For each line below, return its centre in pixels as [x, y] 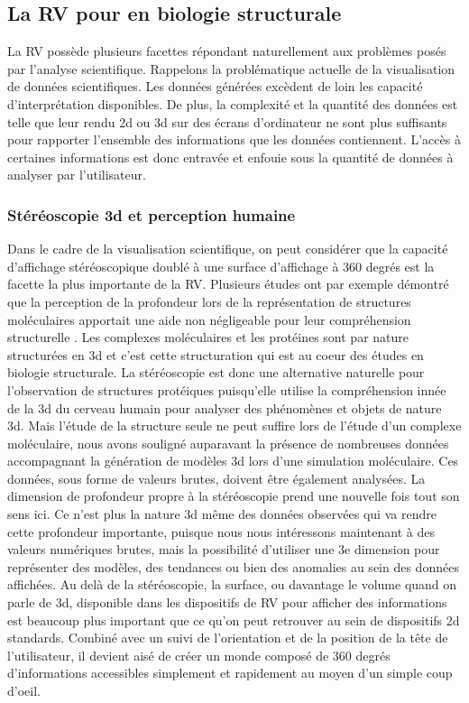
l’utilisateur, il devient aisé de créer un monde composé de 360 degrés [199, 655]
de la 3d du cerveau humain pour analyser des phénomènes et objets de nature [225, 407]
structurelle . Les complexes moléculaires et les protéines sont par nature [208, 337]
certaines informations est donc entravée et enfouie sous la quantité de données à [230, 157]
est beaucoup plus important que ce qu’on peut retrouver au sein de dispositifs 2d [234, 620]
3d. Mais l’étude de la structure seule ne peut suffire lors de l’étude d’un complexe [234, 425]
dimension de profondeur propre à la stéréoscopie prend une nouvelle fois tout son [234, 496]
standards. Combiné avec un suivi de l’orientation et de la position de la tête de [228, 638]
